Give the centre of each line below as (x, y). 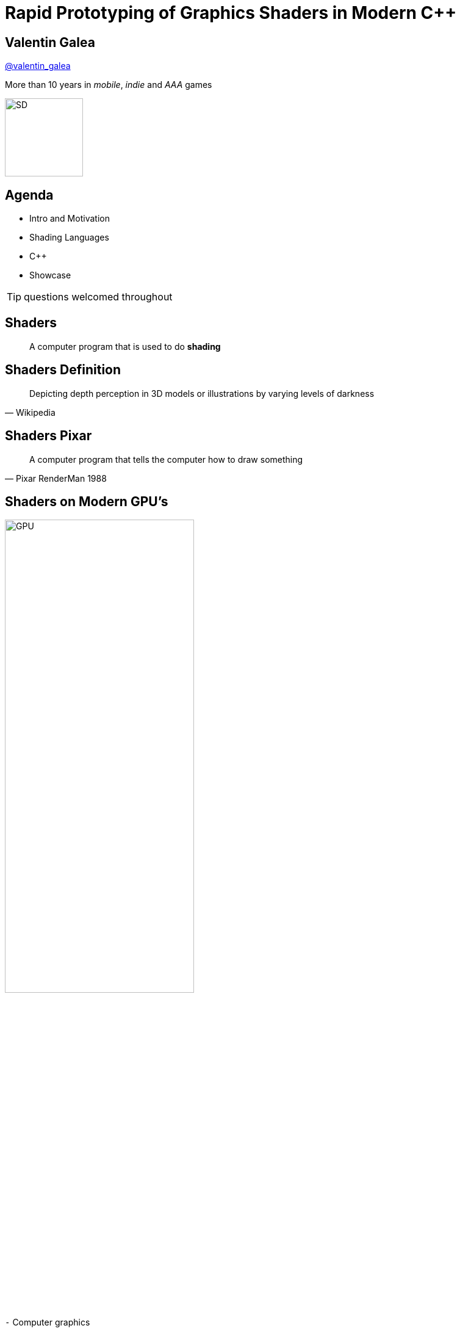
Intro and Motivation (70, 219)
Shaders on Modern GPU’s (87, 501)
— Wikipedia (30, 412)
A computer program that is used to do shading (125, 346)
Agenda (29, 195)
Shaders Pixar (49, 436)
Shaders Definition (63, 370)
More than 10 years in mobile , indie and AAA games (109, 85)
